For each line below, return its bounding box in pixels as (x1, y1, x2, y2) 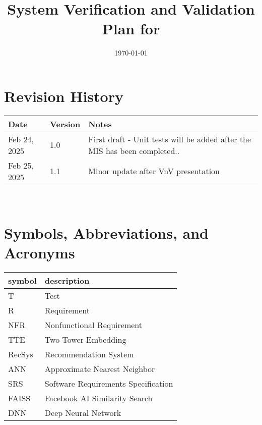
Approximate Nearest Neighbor (44, 362, 155, 375)
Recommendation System (44, 348, 134, 360)
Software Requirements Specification (44, 377, 173, 389)
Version (50, 118, 81, 130)
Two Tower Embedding (44, 333, 126, 345)
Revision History (4, 85, 123, 106)
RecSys (8, 348, 33, 360)
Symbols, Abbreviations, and (4, 222, 209, 243)
